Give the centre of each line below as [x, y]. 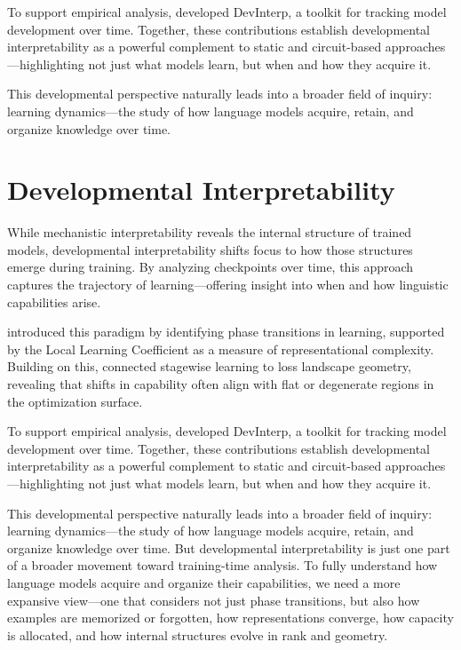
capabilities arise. [54, 301]
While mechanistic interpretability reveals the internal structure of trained [210, 232]
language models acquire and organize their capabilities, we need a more [204, 582]
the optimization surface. [75, 401]
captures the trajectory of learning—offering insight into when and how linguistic [228, 285]
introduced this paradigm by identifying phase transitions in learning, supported [226, 332]
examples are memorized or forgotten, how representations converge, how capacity [230, 618]
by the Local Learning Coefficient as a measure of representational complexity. [221, 349]
